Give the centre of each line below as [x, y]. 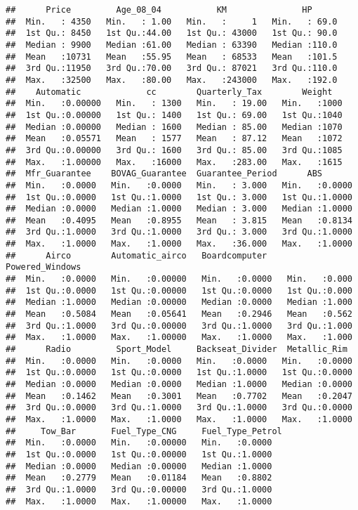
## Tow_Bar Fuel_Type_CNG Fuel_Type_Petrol [144, 431]
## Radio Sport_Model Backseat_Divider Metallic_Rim [177, 349]
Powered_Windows [44, 267]
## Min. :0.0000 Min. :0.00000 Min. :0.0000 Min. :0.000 [179, 279]
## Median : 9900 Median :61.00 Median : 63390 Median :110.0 [172, 45]
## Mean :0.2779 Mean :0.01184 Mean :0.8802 [139, 478]
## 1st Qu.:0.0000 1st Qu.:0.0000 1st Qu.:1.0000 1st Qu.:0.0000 [179, 373]
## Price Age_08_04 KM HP [159, 10]
